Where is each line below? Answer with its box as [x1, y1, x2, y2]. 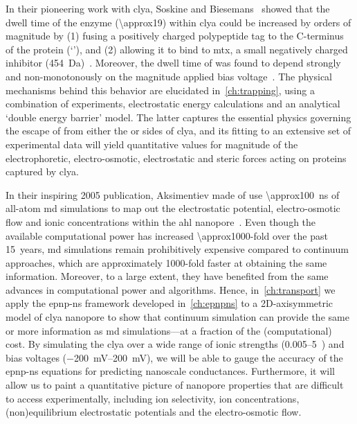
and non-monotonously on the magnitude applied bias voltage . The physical [6, 69, 333, 83]
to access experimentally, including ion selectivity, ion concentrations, [6, 391, 300, 405]
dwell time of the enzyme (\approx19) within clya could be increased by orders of [6, 15, 351, 29]
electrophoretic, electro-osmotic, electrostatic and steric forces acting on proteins [6, 150, 347, 165]
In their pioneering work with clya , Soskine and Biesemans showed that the [6, 1, 330, 15]
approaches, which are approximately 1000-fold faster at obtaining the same [6, 255, 327, 270]
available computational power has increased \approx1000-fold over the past [6, 228, 328, 242]
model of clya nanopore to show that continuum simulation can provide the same [6, 310, 349, 324]
